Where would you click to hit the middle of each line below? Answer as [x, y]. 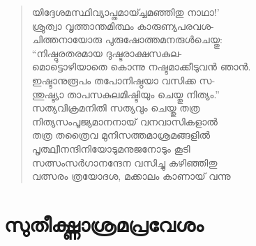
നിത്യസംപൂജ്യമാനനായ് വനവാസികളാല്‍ [125, 121]
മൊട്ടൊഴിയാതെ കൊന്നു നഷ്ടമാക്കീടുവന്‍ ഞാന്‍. [141, 67]
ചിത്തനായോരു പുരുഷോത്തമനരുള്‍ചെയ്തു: [127, 39]
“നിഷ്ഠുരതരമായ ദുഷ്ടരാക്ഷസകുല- [107, 53]
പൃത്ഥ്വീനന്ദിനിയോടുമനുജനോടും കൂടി [111, 148]
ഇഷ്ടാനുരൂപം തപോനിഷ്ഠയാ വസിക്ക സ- [123, 80]
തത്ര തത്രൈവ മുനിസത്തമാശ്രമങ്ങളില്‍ [121, 135]
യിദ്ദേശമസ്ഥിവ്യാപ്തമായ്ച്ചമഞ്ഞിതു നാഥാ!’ [126, 12]
